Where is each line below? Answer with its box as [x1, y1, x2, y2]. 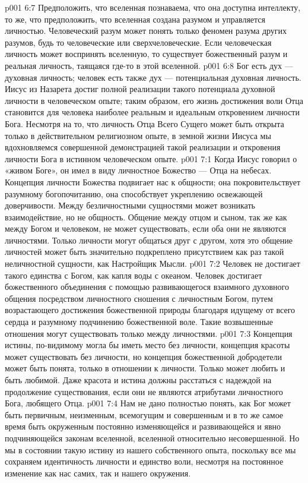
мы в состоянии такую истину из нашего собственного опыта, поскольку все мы [5, 443, 296, 456]
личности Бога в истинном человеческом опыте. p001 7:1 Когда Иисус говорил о [5, 152, 297, 165]
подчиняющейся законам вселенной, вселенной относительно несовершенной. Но [5, 431, 300, 444]
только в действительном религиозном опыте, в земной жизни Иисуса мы [5, 129, 271, 141]
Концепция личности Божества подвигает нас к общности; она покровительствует [5, 175, 301, 188]
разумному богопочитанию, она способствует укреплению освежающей [5, 187, 263, 200]
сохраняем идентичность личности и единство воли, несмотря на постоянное [5, 455, 284, 468]
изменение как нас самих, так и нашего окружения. [5, 466, 191, 479]
